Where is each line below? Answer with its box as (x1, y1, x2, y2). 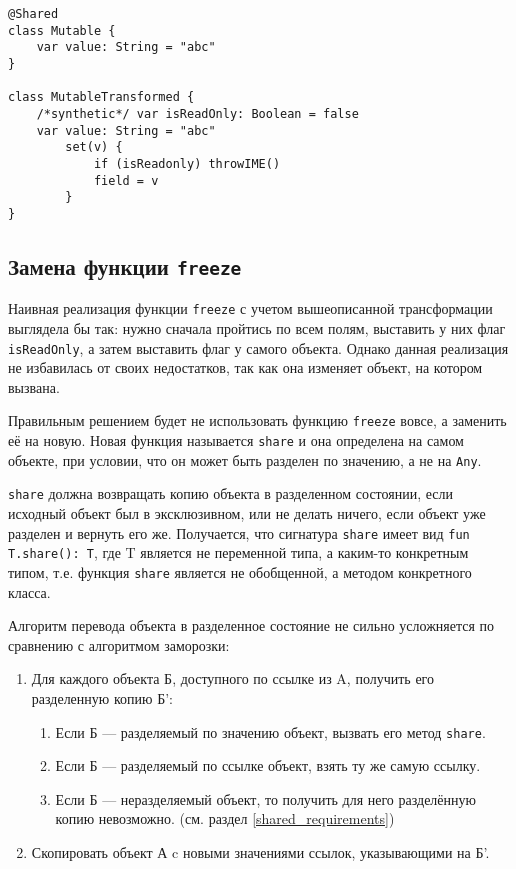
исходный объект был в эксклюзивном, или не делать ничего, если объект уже (8, 503, 486, 524)
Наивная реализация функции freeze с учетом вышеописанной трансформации (8, 298, 493, 319)
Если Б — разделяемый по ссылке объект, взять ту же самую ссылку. (55, 755, 481, 776)
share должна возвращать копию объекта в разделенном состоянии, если (8, 483, 454, 504)
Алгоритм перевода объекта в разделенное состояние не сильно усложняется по (8, 615, 495, 636)
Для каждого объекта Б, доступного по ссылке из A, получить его (31, 668, 434, 689)
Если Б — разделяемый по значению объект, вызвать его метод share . (55, 721, 486, 742)
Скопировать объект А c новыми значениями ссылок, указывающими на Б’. (31, 842, 490, 862)
